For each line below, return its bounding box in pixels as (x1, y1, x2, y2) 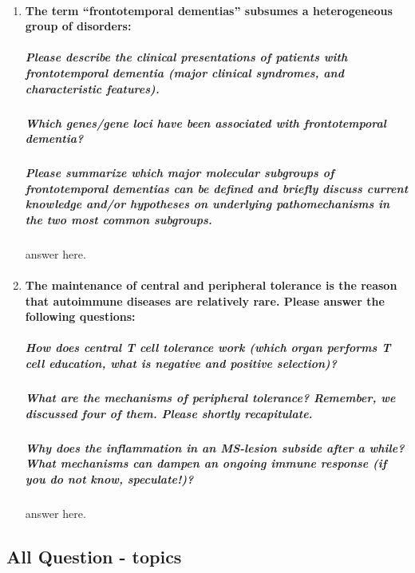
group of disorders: (25, 18, 132, 34)
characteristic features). (25, 80, 160, 97)
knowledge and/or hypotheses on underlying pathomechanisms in (25, 196, 390, 212)
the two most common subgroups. (25, 211, 212, 227)
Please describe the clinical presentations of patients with (25, 49, 348, 65)
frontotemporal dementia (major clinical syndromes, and (25, 64, 344, 81)
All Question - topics (6, 543, 182, 568)
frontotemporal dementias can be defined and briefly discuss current (25, 180, 409, 196)
